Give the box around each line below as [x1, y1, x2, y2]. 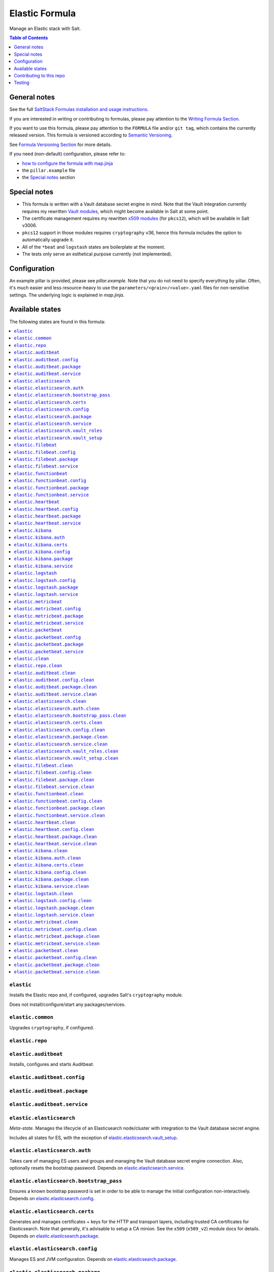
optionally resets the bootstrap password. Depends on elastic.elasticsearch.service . [9, 1165, 185, 1171]
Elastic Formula [9, 8, 76, 19]
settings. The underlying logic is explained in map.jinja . [9, 292, 125, 298]
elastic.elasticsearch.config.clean [14, 727, 105, 733]
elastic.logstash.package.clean [14, 905, 94, 911]
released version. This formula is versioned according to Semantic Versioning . [9, 132, 173, 138]
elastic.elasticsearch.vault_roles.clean [14, 748, 119, 754]
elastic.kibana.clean [14, 848, 68, 854]
